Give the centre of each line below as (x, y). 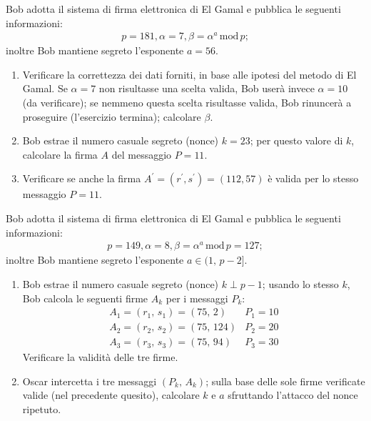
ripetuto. (42, 409)
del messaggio (142, 154)
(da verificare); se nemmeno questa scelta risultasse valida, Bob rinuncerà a (187, 103)
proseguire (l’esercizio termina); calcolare (112, 116)
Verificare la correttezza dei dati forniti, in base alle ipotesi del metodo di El (189, 74)
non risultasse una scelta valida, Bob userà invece (207, 88)
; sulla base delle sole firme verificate (285, 381)
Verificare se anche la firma (82, 178)
